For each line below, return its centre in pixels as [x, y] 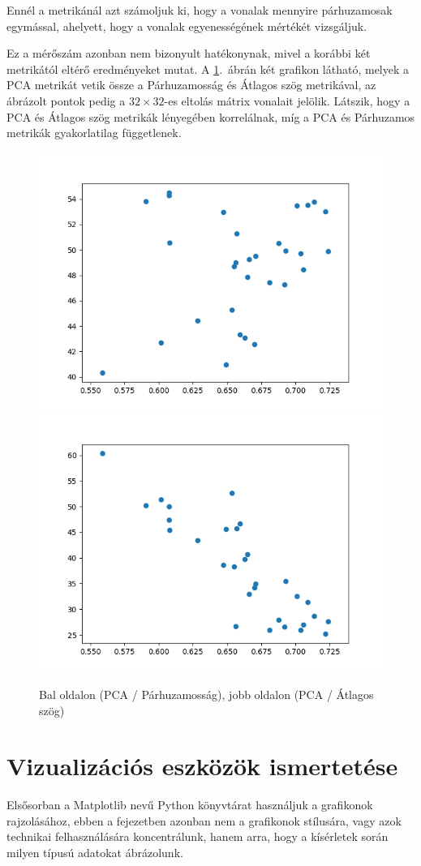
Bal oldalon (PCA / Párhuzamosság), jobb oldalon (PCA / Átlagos [206, 694]
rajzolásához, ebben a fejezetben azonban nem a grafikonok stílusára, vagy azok [204, 820]
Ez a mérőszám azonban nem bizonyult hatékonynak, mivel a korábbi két [189, 53]
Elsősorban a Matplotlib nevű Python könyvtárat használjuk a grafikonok [190, 805]
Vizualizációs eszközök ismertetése [202, 766]
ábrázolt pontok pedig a [66, 100]
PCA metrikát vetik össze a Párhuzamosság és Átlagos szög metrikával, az [191, 85]
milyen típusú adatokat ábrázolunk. [95, 853]
